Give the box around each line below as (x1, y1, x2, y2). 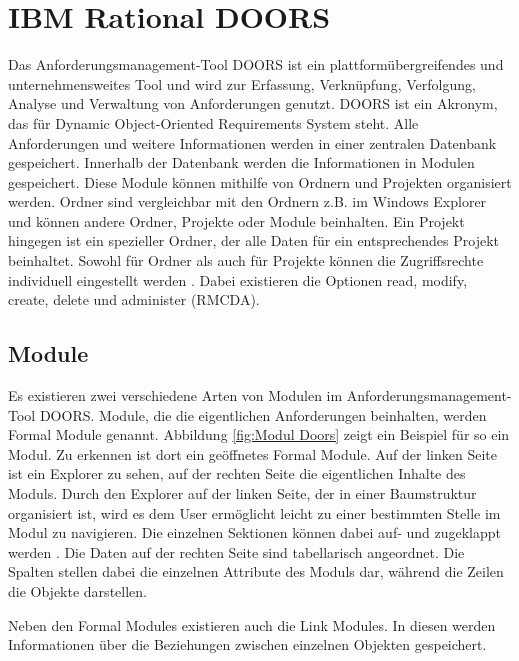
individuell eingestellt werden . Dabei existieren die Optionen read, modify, (8, 269, 468, 290)
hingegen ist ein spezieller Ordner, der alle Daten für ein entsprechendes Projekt (8, 230, 499, 251)
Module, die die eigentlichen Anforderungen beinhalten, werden (99, 404, 487, 425)
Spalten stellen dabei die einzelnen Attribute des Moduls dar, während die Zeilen (8, 561, 504, 582)
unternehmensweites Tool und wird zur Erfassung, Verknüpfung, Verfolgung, (8, 73, 476, 94)
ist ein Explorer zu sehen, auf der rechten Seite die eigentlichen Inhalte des (8, 463, 466, 484)
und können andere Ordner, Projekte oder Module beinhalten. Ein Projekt (8, 210, 465, 231)
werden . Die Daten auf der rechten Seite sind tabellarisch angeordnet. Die (8, 541, 465, 562)
